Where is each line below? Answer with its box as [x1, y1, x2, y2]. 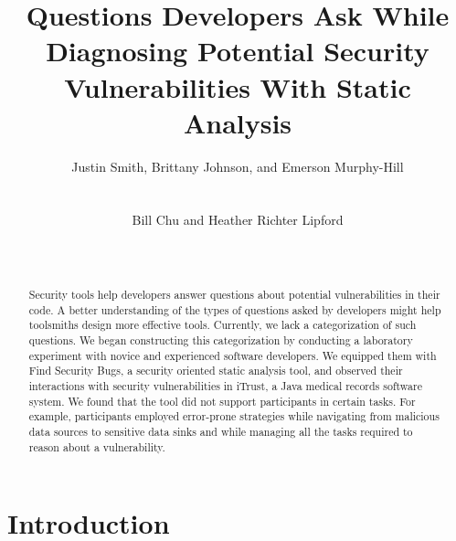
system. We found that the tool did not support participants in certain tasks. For [28, 393, 416, 408]
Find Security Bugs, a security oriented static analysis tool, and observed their [28, 363, 403, 378]
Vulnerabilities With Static [64, 68, 411, 105]
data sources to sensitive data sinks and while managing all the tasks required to [28, 423, 413, 439]
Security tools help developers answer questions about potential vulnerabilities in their [28, 287, 440, 302]
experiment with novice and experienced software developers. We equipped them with [28, 347, 437, 363]
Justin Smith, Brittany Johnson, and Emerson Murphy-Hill [71, 156, 404, 175]
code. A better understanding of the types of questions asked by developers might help [28, 302, 441, 317]
